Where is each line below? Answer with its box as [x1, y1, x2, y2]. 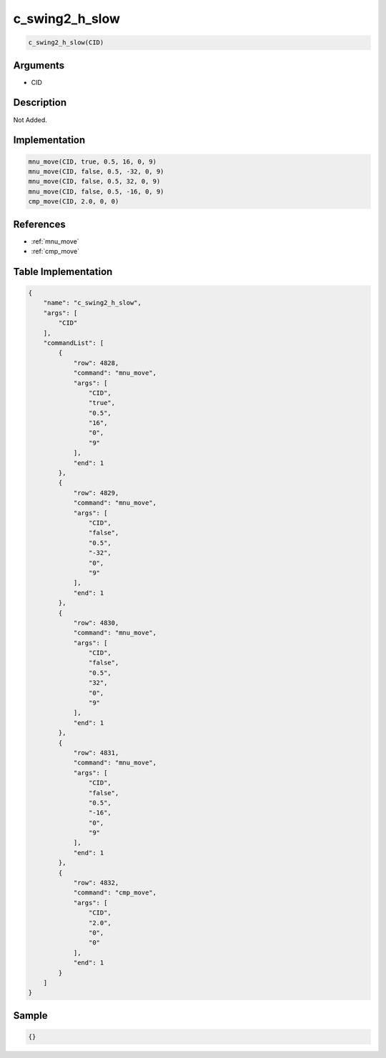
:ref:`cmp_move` [31, 247, 80, 255]
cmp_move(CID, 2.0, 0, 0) [28, 197, 119, 206]
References [13, 218, 66, 230]
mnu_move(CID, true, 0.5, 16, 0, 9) [28, 157, 157, 166]
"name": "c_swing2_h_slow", [43, 299, 142, 307]
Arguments [13, 59, 65, 71]
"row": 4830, [73, 619, 119, 627]
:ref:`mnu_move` [31, 236, 79, 246]
